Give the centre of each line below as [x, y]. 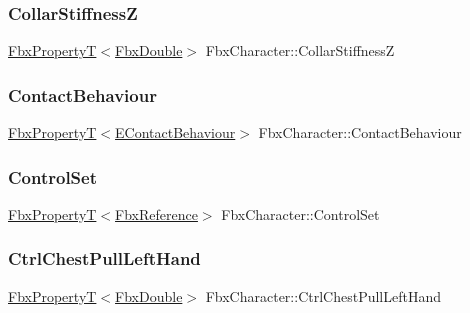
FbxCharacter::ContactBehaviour [360, 132]
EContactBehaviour [175, 132]
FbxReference [156, 213]
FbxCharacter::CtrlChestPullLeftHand [323, 295]
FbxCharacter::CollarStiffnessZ [300, 50]
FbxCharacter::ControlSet [300, 213]
